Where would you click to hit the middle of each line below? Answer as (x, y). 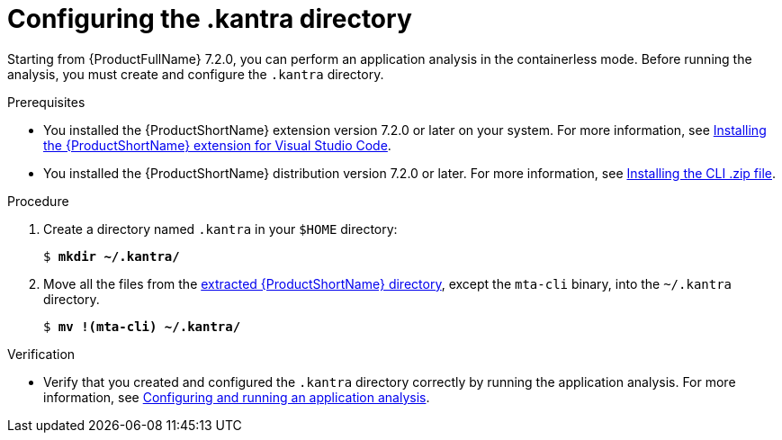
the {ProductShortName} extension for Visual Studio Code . (217, 145)
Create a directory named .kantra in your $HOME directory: (220, 229)
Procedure (38, 201)
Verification (41, 354)
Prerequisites (46, 102)
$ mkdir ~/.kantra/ (112, 256)
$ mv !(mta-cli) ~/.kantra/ (142, 326)
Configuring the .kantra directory (210, 19)
